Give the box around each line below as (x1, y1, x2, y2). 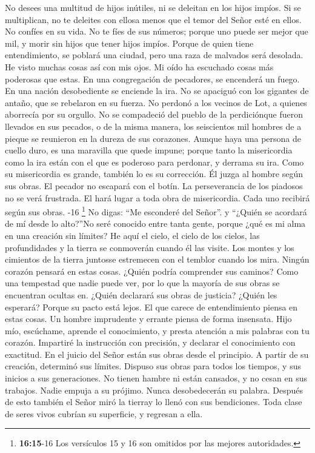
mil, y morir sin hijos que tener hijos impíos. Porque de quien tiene (5, 36, 254, 49)
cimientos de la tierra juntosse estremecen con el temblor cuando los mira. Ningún (5, 253, 310, 266)
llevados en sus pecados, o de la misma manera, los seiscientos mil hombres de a (5, 119, 302, 132)
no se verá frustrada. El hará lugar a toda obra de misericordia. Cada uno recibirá (5, 191, 310, 204)
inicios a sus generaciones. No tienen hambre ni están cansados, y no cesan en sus (5, 372, 307, 384)
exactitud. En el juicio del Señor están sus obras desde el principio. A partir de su (5, 347, 309, 360)
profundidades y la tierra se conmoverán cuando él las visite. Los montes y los (5, 241, 294, 253)
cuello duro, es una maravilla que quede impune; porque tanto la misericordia (5, 144, 293, 156)
